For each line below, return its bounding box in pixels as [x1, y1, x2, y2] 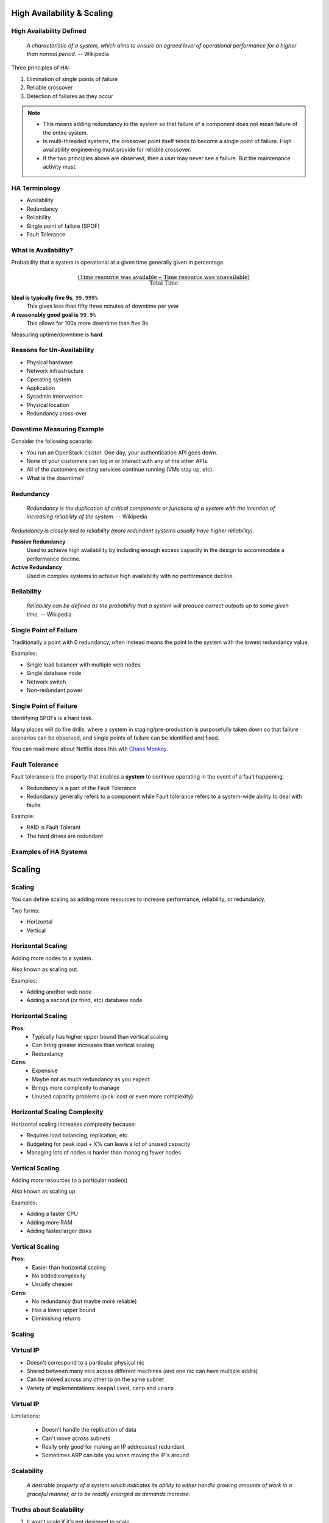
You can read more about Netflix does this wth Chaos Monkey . [11, 745, 169, 752]
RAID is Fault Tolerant [26, 824, 81, 831]
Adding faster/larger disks [26, 1228, 92, 1235]
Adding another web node [26, 988, 93, 995]
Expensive [32, 1067, 58, 1075]
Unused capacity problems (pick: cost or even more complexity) [32, 1092, 193, 1100]
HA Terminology [11, 184, 61, 193]
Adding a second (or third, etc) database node [26, 997, 143, 1004]
